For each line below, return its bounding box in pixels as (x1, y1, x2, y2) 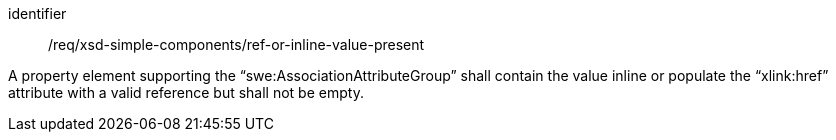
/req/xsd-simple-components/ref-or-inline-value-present (48, 36, 425, 53)
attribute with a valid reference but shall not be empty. (8, 84, 364, 101)
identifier (8, 5, 67, 22)
